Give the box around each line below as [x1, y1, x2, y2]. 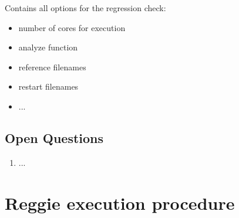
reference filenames [18, 60, 86, 73]
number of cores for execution [18, 21, 126, 33]
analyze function [18, 41, 78, 53]
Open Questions [5, 128, 104, 147]
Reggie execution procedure [5, 190, 235, 214]
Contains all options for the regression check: [5, 2, 166, 13]
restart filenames [18, 80, 79, 93]
